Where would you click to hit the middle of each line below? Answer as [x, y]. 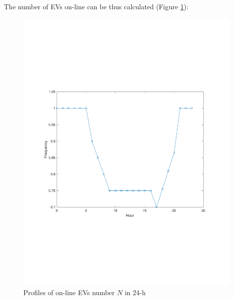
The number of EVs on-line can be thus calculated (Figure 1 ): [96, 6]
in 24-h [135, 292]
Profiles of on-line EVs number [69, 292]
